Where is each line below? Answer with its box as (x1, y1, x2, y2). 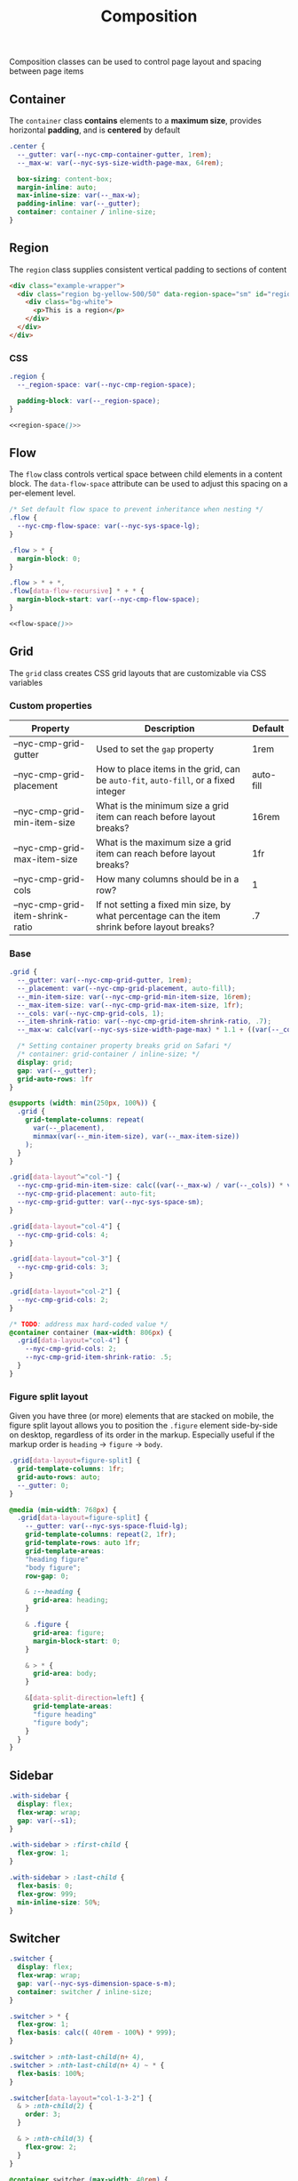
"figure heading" (32, 1710, 98, 1718)
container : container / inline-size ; (17, 207, 157, 217)
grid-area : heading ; (32, 1596, 109, 1605)
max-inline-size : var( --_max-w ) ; (17, 191, 141, 200)
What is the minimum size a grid (96, 799, 229, 811)
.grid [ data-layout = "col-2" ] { (9, 1287, 122, 1296)
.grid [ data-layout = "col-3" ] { (9, 1254, 122, 1264)
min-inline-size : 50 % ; (17, 1897, 101, 1907)
